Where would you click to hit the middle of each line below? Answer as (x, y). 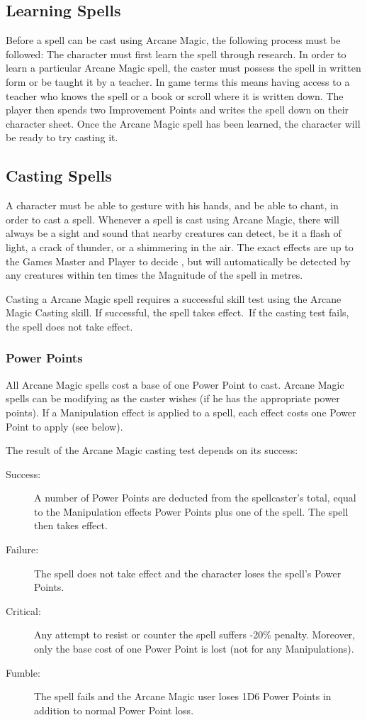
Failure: (22, 549)
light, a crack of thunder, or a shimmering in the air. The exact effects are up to (180, 247)
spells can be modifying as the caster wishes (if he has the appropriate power (173, 398)
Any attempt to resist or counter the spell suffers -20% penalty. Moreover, (195, 635)
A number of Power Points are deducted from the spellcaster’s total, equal (195, 498)
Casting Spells (59, 176)
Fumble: (23, 672)
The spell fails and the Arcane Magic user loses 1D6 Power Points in (183, 696)
